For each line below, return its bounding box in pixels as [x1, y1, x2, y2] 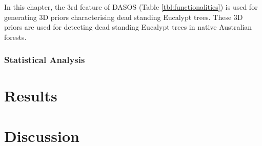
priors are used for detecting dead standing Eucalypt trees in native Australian [4, 22, 252, 32]
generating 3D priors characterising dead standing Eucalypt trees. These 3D [4, 11, 243, 22]
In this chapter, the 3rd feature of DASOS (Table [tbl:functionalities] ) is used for [4, 2, 258, 12]
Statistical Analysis [4, 53, 85, 66]
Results [4, 85, 57, 106]
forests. [4, 31, 27, 42]
